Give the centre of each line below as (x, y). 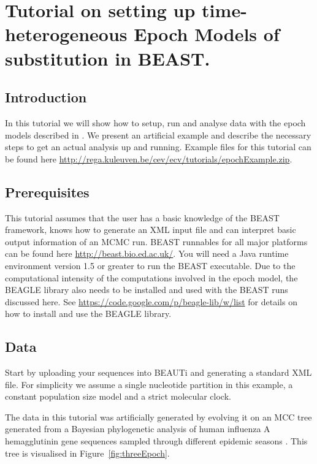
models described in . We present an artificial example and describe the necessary (158, 135)
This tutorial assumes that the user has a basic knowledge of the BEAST (142, 217)
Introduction (46, 97)
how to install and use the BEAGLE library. (88, 314)
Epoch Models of (207, 34)
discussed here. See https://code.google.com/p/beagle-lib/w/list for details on (151, 301)
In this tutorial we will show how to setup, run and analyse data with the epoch (155, 122)
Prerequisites (47, 192)
